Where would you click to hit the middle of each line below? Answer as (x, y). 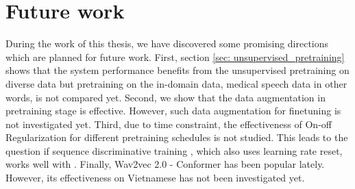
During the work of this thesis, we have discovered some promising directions (167, 43)
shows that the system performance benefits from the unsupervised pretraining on (177, 70)
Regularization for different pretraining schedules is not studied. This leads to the (177, 137)
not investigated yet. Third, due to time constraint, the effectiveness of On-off (169, 124)
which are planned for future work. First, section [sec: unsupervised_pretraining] (175, 56)
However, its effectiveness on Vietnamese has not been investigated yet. (155, 178)
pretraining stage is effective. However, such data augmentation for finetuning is (173, 111)
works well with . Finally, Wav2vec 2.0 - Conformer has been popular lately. (165, 164)
